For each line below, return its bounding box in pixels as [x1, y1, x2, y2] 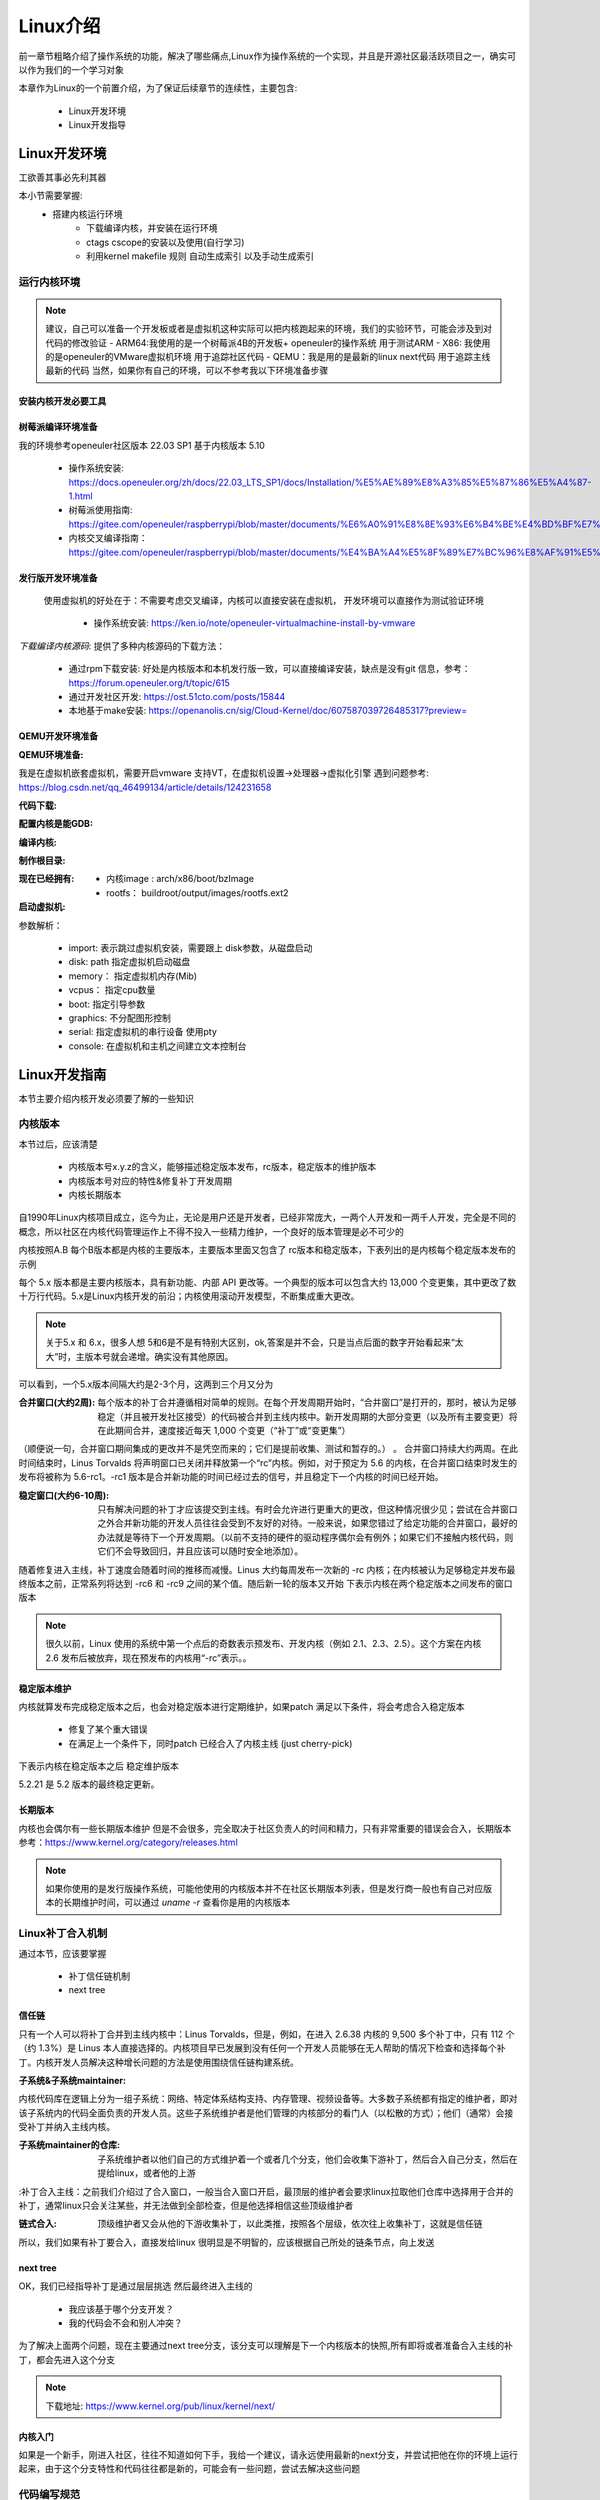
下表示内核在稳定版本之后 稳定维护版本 [18, 1760, 179, 1772]
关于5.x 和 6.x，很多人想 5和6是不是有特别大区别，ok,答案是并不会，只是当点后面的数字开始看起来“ [45, 1336, 455, 1349]
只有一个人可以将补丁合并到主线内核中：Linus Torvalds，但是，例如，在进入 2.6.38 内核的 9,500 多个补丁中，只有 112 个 [18, 2028, 515, 2040]
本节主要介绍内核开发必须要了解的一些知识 [18, 1092, 194, 1104]
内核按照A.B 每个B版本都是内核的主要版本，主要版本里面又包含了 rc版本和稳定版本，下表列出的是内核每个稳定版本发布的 [18, 1244, 516, 1256]
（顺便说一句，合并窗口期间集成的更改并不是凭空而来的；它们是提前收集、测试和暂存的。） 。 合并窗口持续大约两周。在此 [18, 1443, 519, 1455]
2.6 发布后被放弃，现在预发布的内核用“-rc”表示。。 [45, 1651, 252, 1664]
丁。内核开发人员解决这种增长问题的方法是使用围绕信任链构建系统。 [18, 2056, 299, 2068]
